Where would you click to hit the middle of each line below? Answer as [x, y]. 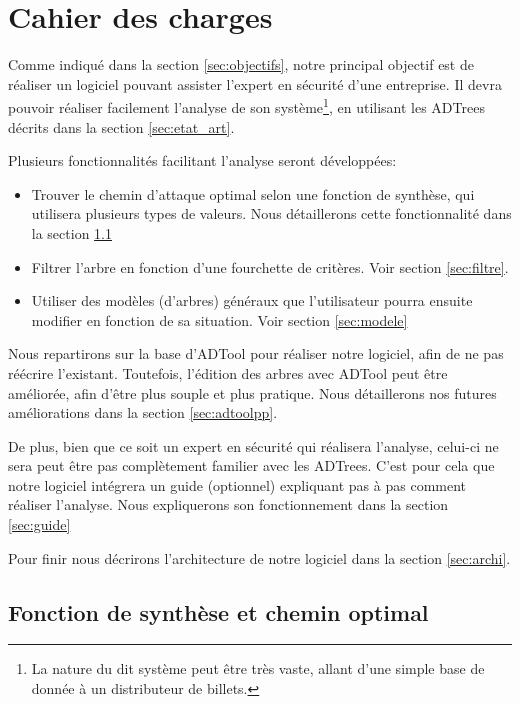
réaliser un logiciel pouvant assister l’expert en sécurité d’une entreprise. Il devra [255, 83]
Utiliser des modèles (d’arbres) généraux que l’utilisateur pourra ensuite [252, 300]
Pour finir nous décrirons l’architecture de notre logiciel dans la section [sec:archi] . [259, 557]
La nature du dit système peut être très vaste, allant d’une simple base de [258, 668]
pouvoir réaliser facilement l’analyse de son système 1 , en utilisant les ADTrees [246, 105]
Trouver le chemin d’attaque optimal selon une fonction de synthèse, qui [253, 193]
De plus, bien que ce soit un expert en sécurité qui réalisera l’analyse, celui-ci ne [253, 445]
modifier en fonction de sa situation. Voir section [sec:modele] [219, 319]
